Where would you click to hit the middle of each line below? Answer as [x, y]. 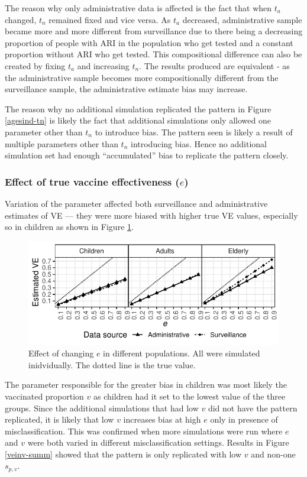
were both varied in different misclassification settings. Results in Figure [158, 442]
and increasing [103, 65]
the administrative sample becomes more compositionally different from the [142, 77]
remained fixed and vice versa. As [110, 19]
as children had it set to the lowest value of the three [190, 396]
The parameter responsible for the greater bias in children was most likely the [146, 384]
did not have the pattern [253, 408]
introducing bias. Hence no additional [198, 143]
